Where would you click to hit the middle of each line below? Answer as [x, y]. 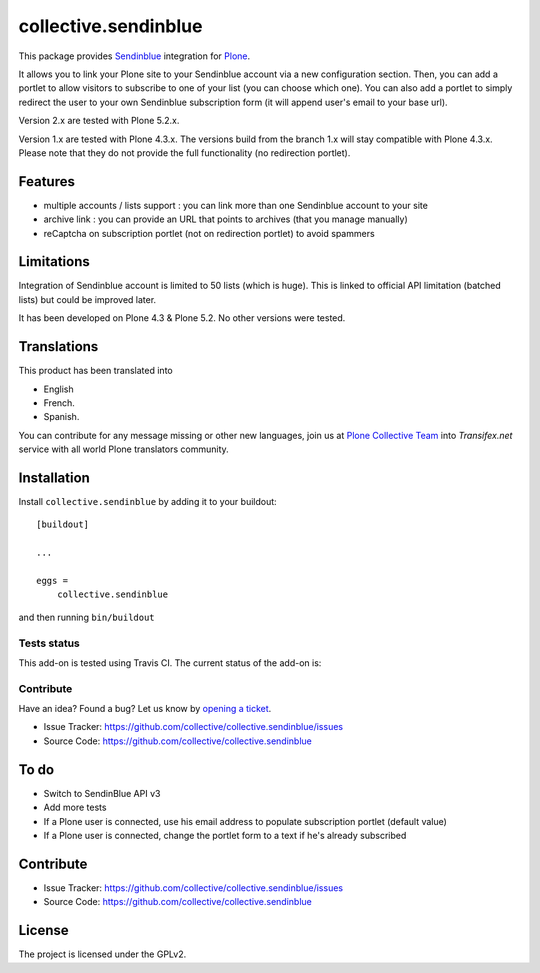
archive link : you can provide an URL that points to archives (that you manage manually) [226, 219]
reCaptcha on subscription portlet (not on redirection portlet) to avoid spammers [209, 233]
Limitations [54, 261]
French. [59, 402]
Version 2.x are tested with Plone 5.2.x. [99, 121]
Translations [58, 346]
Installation [54, 477]
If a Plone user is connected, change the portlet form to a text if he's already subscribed [225, 835]
